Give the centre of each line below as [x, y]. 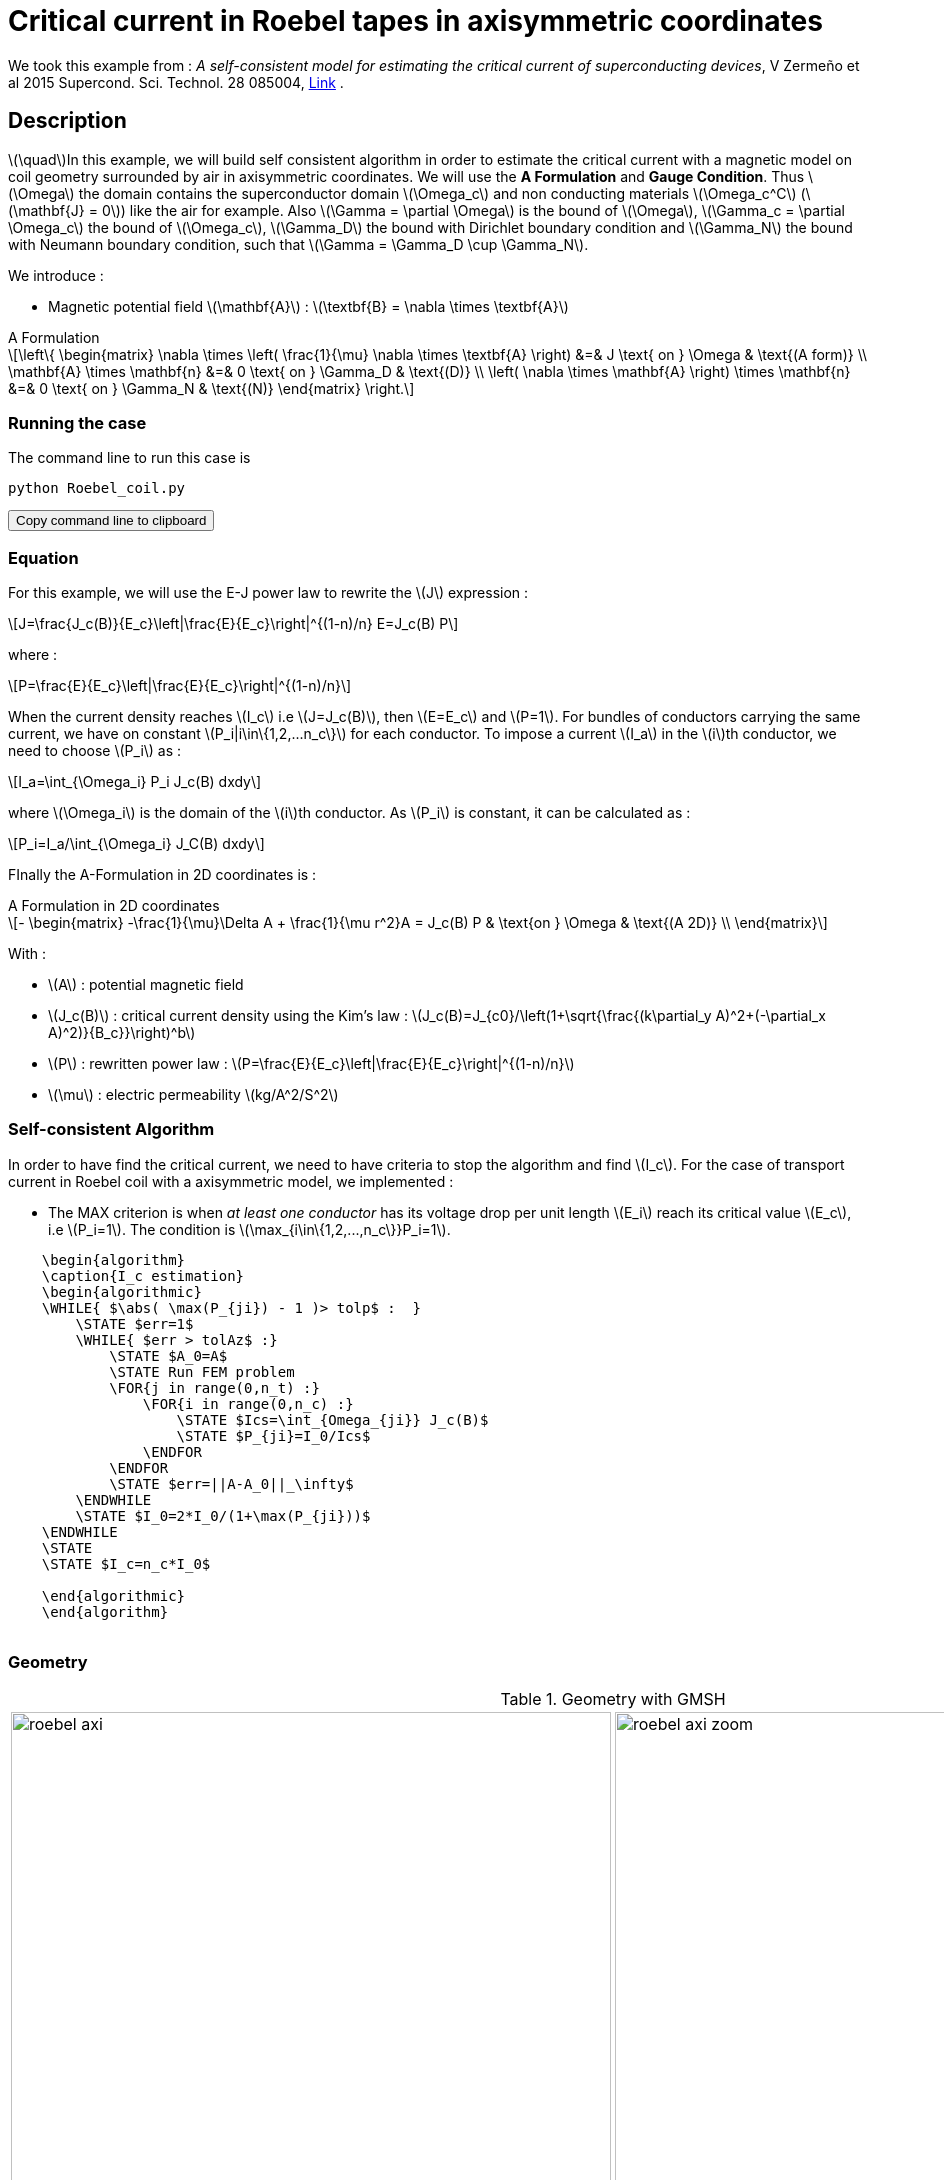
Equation [43, 557]
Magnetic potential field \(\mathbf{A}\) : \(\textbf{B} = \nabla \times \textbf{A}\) [308, 306]
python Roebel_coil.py [97, 488]
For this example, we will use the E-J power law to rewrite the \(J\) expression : [268, 593]
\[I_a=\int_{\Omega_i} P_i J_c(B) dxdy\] [135, 782]
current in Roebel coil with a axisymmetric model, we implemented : [231, 1181]
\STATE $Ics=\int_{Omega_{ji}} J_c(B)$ [332, 1419]
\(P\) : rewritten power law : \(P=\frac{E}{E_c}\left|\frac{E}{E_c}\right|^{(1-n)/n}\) [311, 1064]
